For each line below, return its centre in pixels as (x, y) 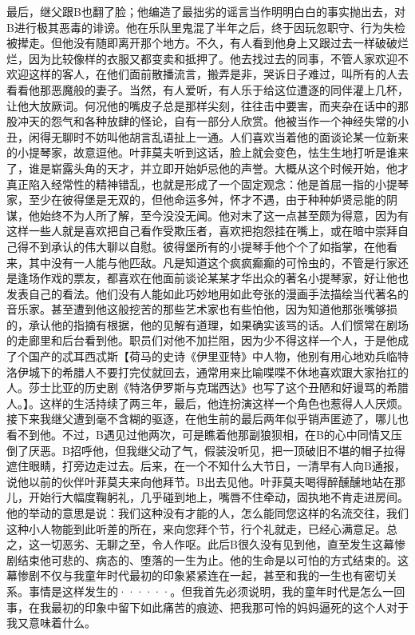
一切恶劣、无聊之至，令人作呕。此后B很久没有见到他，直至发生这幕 (217, 544)
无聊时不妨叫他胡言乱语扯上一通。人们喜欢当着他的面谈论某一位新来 (229, 136)
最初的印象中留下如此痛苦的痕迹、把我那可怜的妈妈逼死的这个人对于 (229, 607)
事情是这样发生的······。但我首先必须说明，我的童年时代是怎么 (206, 591)
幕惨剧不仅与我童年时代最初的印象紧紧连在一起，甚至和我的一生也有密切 (196, 575)
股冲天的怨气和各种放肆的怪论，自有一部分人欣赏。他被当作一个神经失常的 (202, 121)
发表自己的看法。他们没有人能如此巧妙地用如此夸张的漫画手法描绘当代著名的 (207, 293)
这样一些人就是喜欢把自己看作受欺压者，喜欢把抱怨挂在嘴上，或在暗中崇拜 (202, 231)
